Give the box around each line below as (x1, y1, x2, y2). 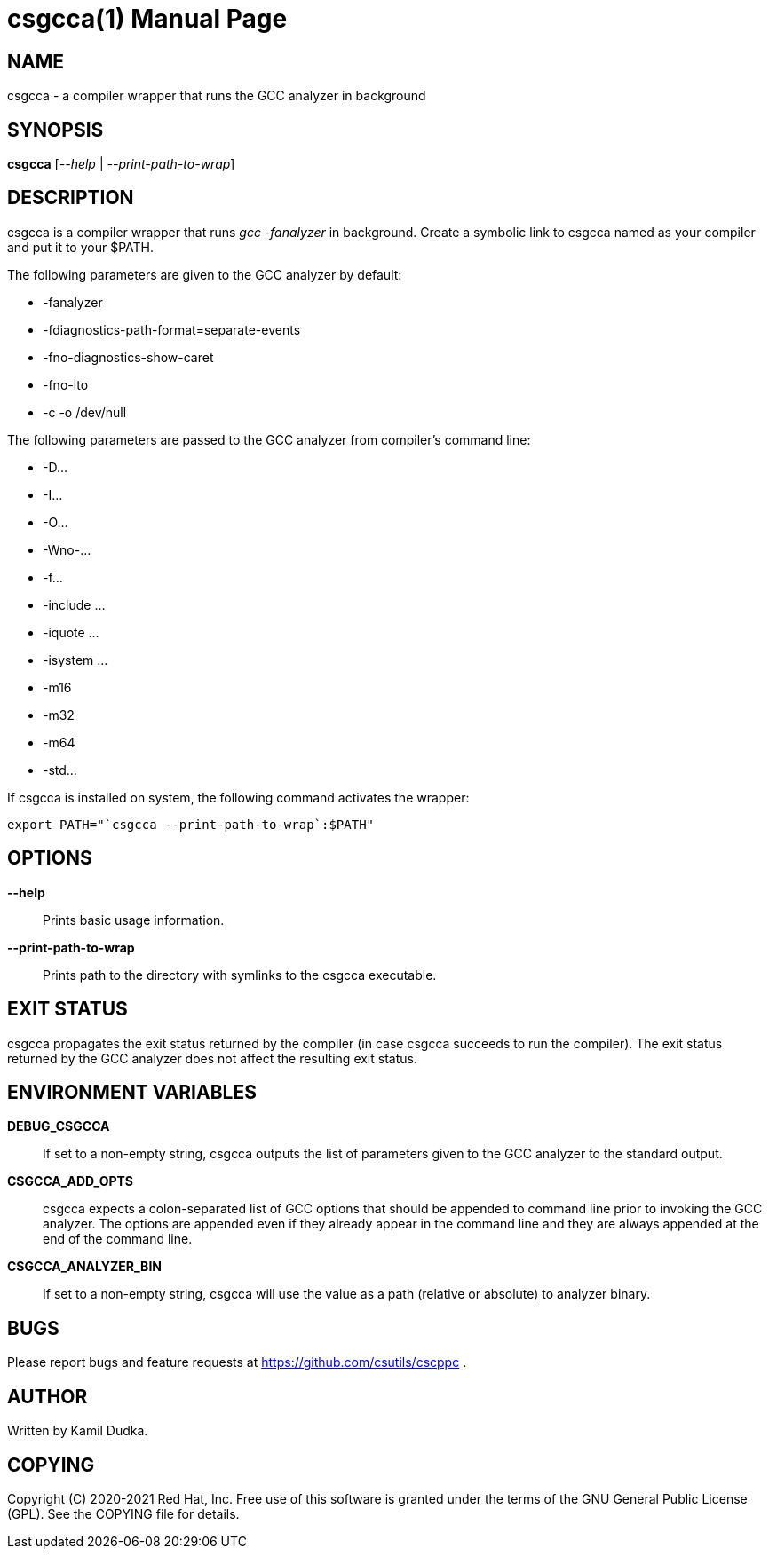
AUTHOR (7, 1385, 88, 1408)
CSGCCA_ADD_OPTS (7, 1173, 134, 1189)
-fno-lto (43, 376, 89, 392)
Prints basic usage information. (43, 912, 225, 928)
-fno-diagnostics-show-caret (43, 349, 214, 365)
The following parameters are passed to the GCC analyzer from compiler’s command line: (7, 431, 531, 447)
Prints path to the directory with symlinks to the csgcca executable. (43, 967, 437, 983)
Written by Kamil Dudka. (7, 1423, 148, 1439)
